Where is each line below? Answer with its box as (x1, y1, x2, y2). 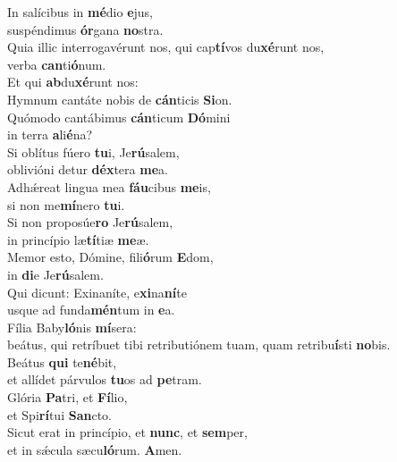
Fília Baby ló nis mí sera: (7, 317, 137, 336)
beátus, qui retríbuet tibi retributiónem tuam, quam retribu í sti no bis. (7, 335, 391, 354)
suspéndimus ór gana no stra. (7, 20, 164, 38)
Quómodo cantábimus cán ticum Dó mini (7, 107, 231, 126)
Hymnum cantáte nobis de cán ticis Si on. (7, 89, 232, 108)
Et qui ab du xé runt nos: (7, 72, 139, 91)
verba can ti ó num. (7, 55, 106, 73)
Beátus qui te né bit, (7, 352, 117, 371)
